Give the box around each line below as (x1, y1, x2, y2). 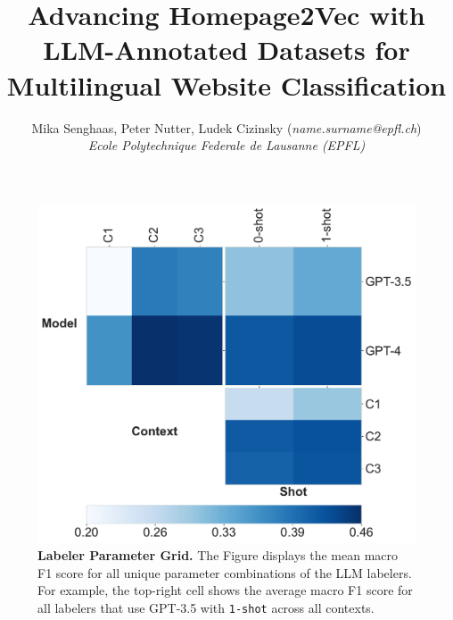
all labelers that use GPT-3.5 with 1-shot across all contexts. (37, 598, 375, 616)
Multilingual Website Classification (6, 66, 447, 103)
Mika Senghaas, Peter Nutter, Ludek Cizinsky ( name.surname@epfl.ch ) (31, 118, 422, 137)
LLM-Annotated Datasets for (43, 31, 410, 68)
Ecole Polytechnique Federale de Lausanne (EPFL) (87, 136, 366, 155)
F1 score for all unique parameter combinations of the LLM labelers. (37, 563, 412, 582)
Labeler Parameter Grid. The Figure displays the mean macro (37, 546, 399, 565)
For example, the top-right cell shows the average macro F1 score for (37, 581, 413, 599)
